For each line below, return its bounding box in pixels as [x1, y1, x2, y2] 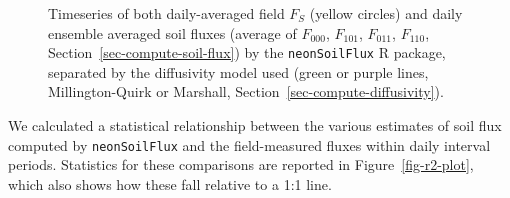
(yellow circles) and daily [309, 3, 463, 23]
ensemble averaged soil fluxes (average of [48, 22, 297, 43]
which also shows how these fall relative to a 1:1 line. [8, 173, 332, 194]
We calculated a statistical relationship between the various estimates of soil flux [8, 115, 502, 136]
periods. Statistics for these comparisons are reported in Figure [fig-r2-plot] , [8, 154, 474, 175]
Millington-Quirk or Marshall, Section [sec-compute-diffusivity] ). [48, 81, 444, 102]
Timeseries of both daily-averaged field [48, 3, 285, 23]
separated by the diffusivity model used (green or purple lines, [48, 61, 429, 82]
